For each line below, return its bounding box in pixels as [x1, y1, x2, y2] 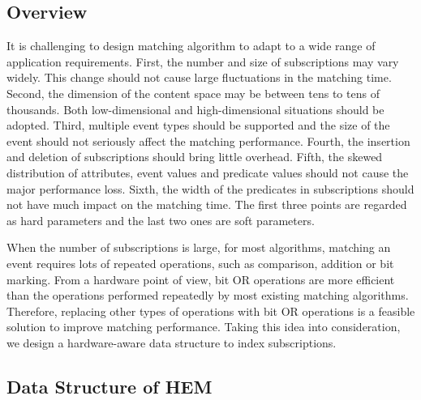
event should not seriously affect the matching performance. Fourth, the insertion [6, 132, 410, 149]
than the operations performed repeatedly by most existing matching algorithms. [6, 287, 409, 304]
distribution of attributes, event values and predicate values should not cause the [6, 164, 409, 181]
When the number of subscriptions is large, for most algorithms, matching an [6, 239, 391, 256]
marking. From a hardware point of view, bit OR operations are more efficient [6, 270, 395, 287]
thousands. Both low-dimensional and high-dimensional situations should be [6, 100, 384, 117]
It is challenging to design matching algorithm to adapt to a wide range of [6, 37, 376, 54]
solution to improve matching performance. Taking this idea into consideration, [6, 318, 401, 335]
